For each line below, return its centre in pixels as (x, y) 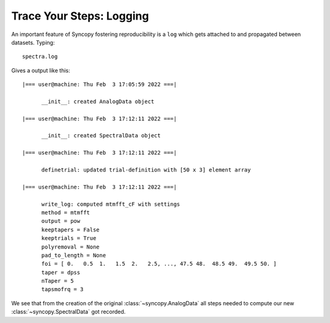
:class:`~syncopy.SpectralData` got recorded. (68, 312)
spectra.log (40, 57)
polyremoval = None (71, 247)
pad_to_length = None (74, 255)
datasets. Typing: (33, 42)
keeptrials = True (69, 238)
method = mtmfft (66, 212)
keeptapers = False (71, 230)
